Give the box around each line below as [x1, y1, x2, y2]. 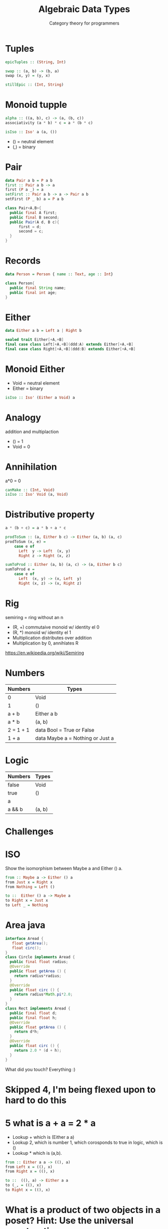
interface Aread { [5, 936, 44, 941]
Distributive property [5, 509, 95, 520]
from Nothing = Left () [5, 884, 55, 889]
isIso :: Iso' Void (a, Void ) [5, 492, 69, 497]
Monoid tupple [5, 99, 67, 111]
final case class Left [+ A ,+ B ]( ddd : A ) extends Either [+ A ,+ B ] [5, 342, 134, 347]
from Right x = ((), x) [5, 1169, 55, 1174]
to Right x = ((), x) [5, 1187, 51, 1192]
